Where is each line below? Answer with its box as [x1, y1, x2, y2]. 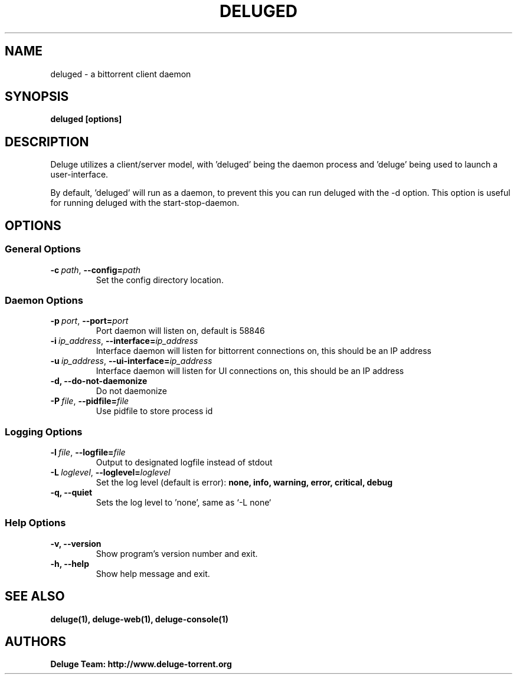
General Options [5, 243, 81, 255]
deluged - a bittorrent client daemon [50, 68, 191, 79]
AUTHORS [5, 634, 67, 650]
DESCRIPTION [5, 134, 89, 149]
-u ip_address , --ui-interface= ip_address [50, 356, 212, 366]
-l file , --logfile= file [50, 447, 126, 457]
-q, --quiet [50, 487, 93, 497]
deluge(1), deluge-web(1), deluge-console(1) [50, 614, 228, 624]
